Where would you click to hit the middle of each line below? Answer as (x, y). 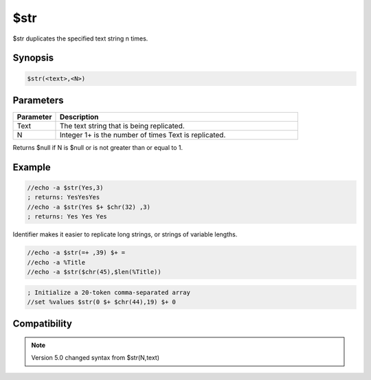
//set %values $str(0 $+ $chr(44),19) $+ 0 (102, 302)
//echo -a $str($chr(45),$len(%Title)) (94, 272)
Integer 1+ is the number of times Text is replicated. (143, 135)
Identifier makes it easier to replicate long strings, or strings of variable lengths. (125, 234)
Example (32, 167)
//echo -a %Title (56, 262)
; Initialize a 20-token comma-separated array (109, 292)
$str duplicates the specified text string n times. (80, 38)
